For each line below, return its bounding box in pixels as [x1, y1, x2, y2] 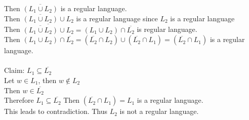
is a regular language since [76, 13, 158, 23]
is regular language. [137, 24, 197, 34]
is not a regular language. [119, 106, 199, 116]
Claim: [4, 65, 25, 75]
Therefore [4, 95, 34, 105]
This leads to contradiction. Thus [4, 106, 108, 116]
